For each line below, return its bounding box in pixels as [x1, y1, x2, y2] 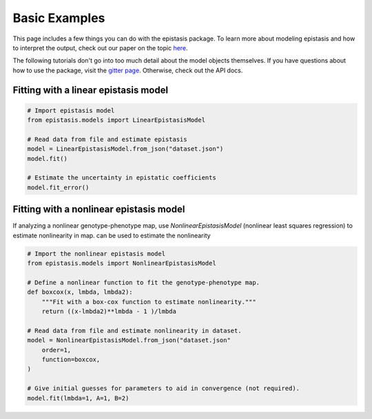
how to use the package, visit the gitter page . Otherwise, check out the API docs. [12, 66, 243, 74]
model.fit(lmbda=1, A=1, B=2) [27, 394, 130, 402]
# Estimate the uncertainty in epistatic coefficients [27, 174, 216, 182]
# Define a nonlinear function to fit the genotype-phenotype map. [27, 279, 260, 286]
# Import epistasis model [27, 107, 115, 114]
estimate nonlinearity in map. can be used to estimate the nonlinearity [12, 231, 211, 239]
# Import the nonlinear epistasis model [27, 250, 165, 257]
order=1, [41, 346, 72, 354]
